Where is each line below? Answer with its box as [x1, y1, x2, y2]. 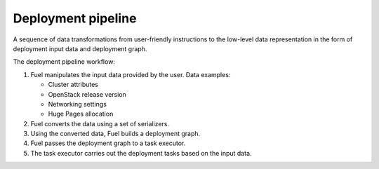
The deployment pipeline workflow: [13, 58, 116, 66]
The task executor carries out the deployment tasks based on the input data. [30, 149, 252, 157]
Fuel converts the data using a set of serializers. [30, 119, 170, 128]
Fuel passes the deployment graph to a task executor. [30, 139, 186, 147]
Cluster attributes [48, 81, 98, 89]
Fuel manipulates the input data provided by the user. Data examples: [30, 70, 231, 79]
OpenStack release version [48, 90, 126, 98]
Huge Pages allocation [48, 109, 114, 119]
